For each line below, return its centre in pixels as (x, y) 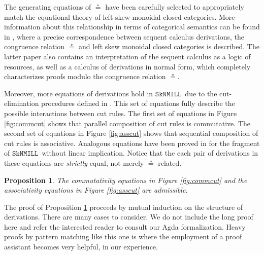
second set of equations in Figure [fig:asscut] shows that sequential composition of (131, 133)
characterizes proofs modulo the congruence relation (85, 76)
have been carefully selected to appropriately (175, 7)
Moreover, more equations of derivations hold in (79, 93)
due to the (201, 93)
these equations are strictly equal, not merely (74, 162)
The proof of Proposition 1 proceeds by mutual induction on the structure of (124, 207)
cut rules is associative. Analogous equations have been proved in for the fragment (132, 143)
